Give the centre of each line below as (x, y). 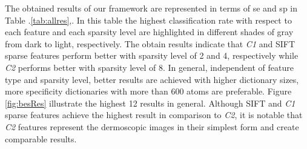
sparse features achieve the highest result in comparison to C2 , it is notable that (154, 115)
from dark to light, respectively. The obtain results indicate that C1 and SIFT (150, 43)
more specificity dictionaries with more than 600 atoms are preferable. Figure (148, 91)
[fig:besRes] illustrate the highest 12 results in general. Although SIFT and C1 (150, 103)
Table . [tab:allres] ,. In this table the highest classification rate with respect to (148, 20)
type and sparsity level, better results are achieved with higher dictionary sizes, (152, 79)
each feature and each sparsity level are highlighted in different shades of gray (149, 32)
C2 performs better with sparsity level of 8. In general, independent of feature (149, 67)
